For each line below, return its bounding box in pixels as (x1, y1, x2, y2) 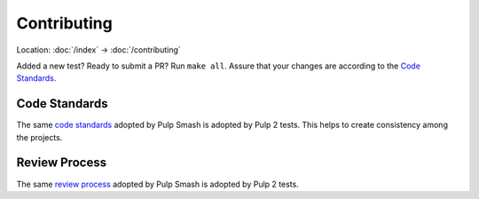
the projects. (16, 131, 63, 142)
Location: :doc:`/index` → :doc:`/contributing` (16, 44, 181, 55)
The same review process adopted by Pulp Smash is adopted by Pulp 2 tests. (16, 179, 299, 189)
